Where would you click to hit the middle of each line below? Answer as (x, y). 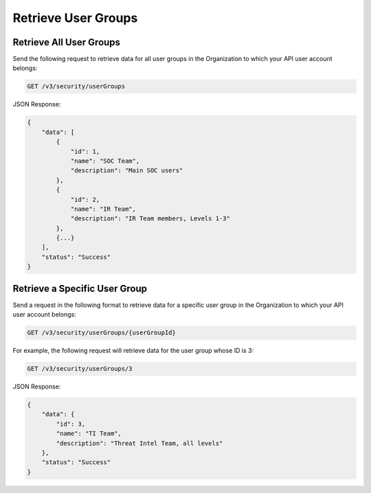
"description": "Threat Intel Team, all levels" (139, 443)
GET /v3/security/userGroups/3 (80, 369)
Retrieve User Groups (75, 18)
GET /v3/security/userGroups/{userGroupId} (102, 333)
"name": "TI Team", (89, 434)
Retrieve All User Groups (66, 42)
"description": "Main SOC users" (127, 171)
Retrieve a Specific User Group (80, 288)
